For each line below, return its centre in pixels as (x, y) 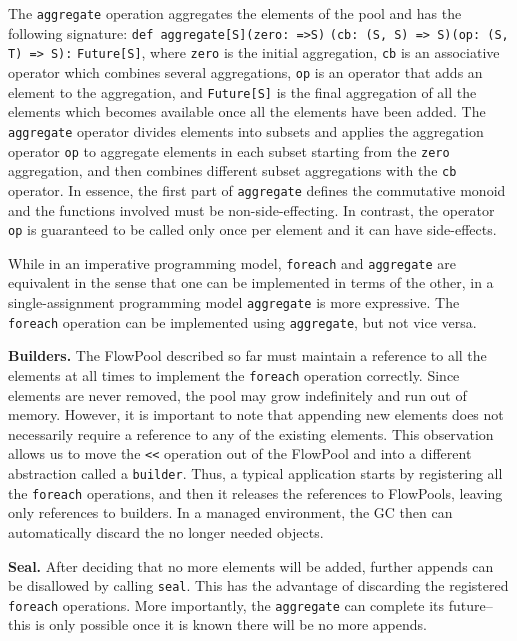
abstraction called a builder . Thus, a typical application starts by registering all (255, 473)
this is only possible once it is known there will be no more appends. (217, 624)
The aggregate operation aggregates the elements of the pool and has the (235, 13)
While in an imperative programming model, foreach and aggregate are (232, 262)
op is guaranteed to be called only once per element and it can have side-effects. (252, 229)
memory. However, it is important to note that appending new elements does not (256, 414)
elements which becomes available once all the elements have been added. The (247, 111)
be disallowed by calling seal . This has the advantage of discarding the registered (258, 585)
